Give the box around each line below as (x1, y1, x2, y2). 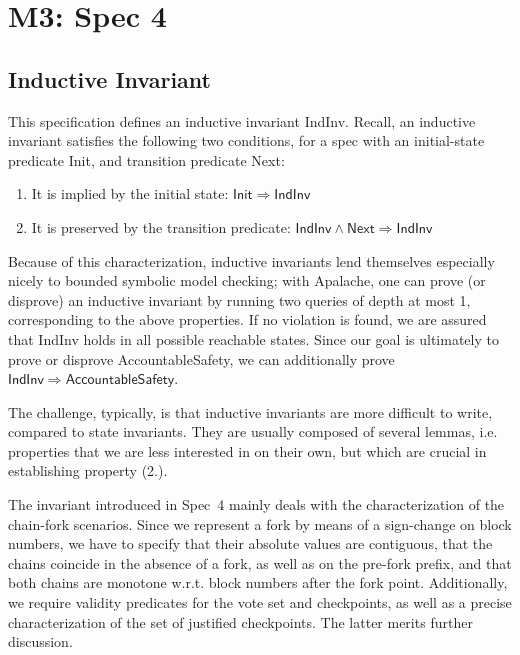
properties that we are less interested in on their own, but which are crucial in (8, 440, 487, 461)
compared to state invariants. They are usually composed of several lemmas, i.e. (8, 421, 498, 442)
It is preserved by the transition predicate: (31, 216, 291, 237)
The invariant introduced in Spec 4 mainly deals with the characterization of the (8, 494, 505, 515)
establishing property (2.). (8, 460, 168, 481)
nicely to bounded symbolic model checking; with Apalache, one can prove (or (8, 270, 486, 291)
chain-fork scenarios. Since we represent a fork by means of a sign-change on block (8, 513, 512, 534)
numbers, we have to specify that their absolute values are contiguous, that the (8, 533, 493, 554)
